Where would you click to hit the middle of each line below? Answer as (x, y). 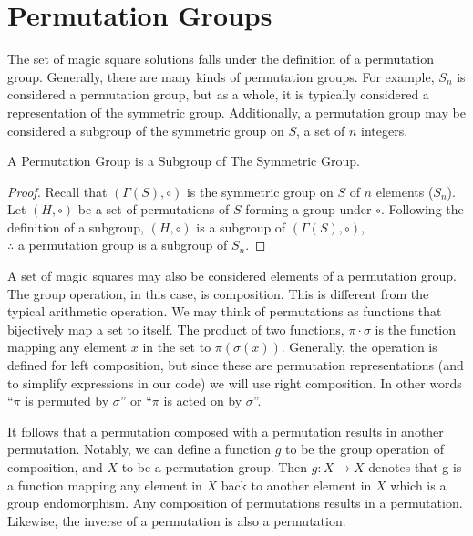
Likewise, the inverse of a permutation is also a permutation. (177, 520)
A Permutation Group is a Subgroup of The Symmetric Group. (184, 161)
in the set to (177, 347)
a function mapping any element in (105, 484)
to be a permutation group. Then (215, 467)
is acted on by (203, 401)
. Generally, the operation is (359, 347)
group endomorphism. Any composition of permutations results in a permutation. (235, 503)
